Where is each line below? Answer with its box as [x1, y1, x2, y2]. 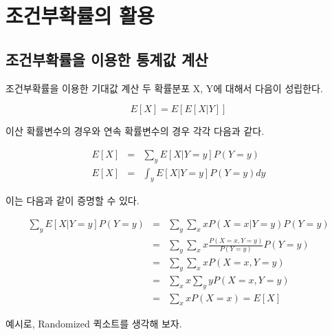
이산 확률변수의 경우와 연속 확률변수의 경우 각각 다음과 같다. [5, 124, 265, 138]
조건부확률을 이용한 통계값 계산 [5, 48, 208, 69]
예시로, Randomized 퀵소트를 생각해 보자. [5, 316, 182, 331]
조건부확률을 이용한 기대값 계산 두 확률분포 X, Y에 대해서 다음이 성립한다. [5, 80, 323, 95]
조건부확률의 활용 [5, 1, 155, 30]
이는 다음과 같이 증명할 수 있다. [5, 193, 140, 208]
